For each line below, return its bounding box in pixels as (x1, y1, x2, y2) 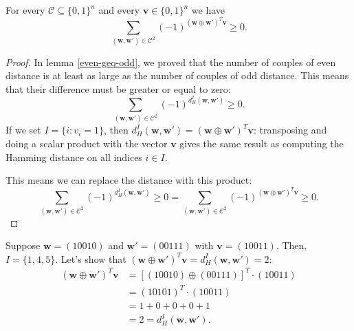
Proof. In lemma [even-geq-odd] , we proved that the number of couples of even (5, 54, 336, 69)
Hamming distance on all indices (5, 149, 142, 164)
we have (191, 3, 225, 17)
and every (98, 3, 140, 17)
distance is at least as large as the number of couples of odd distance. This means (5, 68, 349, 83)
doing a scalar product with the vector (5, 136, 168, 150)
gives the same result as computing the (179, 136, 344, 150)
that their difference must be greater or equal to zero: (5, 81, 231, 96)
